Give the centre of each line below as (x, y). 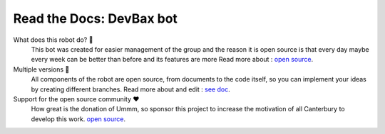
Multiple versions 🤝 (41, 69)
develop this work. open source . (78, 119)
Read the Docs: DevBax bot (96, 18)
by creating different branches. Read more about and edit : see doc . (131, 89)
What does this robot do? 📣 (53, 40)
